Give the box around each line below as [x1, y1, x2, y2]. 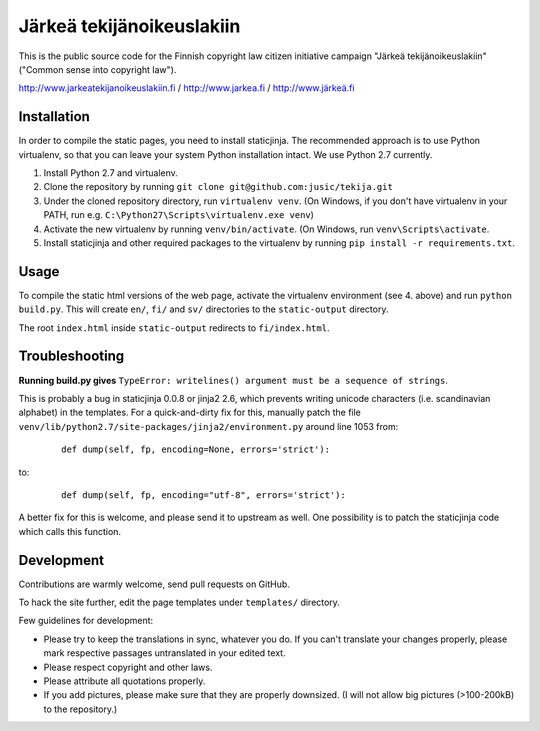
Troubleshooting [18, 348, 125, 365]
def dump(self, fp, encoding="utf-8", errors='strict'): [61, 489, 347, 500]
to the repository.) [43, 703, 118, 715]
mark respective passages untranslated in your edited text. [43, 647, 286, 659]
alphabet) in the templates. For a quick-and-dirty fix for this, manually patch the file [18, 406, 362, 419]
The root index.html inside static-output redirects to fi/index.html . [18, 321, 330, 334]
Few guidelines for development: [18, 615, 154, 627]
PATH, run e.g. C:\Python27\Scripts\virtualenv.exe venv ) [43, 209, 315, 221]
